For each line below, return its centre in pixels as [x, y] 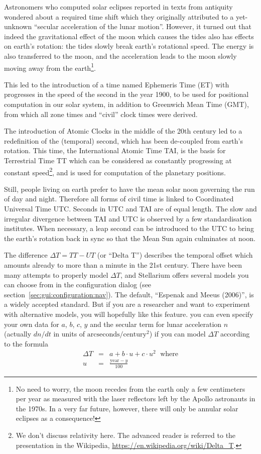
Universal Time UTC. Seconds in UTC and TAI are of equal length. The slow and [130, 208]
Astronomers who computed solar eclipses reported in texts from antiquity [118, 7]
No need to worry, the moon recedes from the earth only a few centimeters [130, 388]
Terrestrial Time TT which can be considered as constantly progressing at [118, 160]
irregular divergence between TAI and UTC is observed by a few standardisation [128, 218]
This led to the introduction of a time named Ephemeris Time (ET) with [117, 84]
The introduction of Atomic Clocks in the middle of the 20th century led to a [123, 131]
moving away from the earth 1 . [50, 67]
